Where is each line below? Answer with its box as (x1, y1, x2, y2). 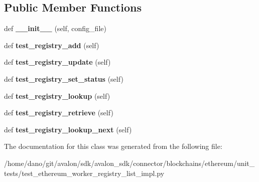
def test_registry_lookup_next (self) (4, 124, 132, 134)
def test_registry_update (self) (4, 57, 111, 67)
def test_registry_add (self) (4, 40, 99, 50)
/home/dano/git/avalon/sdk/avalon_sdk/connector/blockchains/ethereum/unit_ (4, 157, 255, 168)
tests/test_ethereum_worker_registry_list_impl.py (4, 167, 165, 178)
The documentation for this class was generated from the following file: (4, 141, 222, 151)
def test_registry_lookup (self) (4, 90, 110, 101)
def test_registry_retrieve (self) (4, 107, 113, 118)
